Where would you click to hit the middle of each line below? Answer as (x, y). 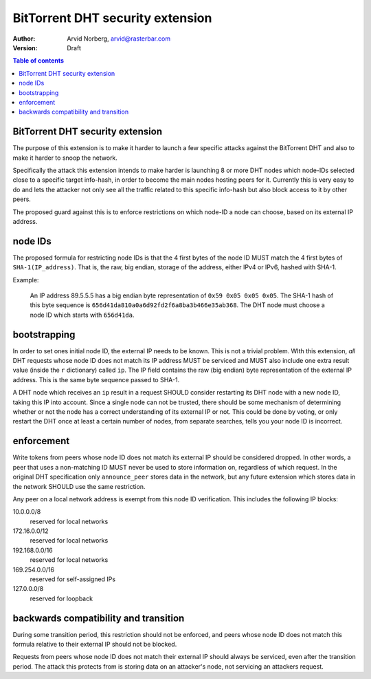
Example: (26, 280)
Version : (25, 48)
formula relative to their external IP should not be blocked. (95, 645)
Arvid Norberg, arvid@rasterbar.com (119, 39)
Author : (24, 39)
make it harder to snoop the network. (65, 158)
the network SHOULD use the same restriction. (79, 486)
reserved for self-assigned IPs (73, 579)
